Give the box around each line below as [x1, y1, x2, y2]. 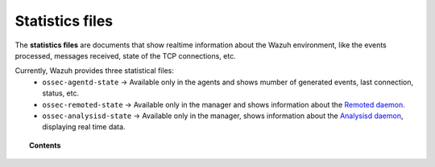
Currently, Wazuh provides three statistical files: [14, 66, 175, 75]
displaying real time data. [42, 122, 126, 132]
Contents [29, 141, 61, 150]
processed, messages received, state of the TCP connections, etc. [14, 51, 237, 60]
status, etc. [42, 88, 80, 98]
